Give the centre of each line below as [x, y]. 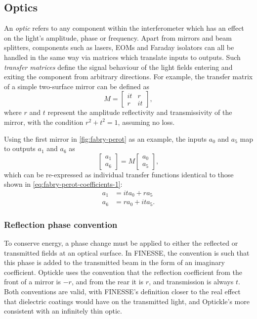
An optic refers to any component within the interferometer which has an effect [124, 28]
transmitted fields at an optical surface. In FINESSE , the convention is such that [127, 252]
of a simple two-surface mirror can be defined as [77, 86]
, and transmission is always [191, 282]
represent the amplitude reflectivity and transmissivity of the [140, 112]
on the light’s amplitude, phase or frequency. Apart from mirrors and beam [118, 37]
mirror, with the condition [44, 122]
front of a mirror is [32, 282]
